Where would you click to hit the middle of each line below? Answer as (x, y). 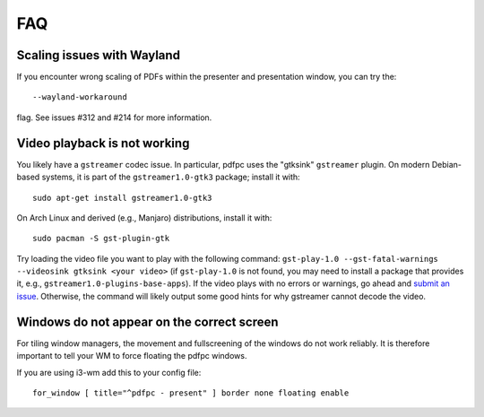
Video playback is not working (103, 143)
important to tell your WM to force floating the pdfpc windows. (132, 356)
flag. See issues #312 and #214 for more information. (114, 117)
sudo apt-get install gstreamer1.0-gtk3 (122, 198)
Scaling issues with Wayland (99, 55)
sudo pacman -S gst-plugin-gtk (101, 239)
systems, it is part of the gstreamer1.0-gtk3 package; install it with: (171, 177)
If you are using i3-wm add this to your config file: (109, 372)
